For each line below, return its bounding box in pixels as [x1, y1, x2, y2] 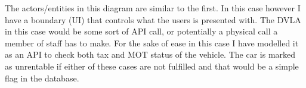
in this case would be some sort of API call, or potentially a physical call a [5, 25, 278, 37]
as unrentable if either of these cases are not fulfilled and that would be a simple [5, 59, 299, 72]
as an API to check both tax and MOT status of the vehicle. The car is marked [5, 48, 296, 61]
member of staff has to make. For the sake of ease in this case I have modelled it [5, 36, 299, 49]
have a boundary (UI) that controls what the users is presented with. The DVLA [5, 13, 301, 26]
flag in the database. [5, 71, 79, 84]
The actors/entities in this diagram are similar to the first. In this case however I [5, 2, 301, 14]
